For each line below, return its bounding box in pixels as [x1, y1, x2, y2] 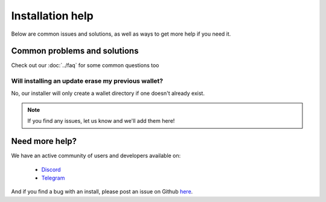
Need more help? [11, 136, 77, 146]
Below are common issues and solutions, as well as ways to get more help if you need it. [11, 30, 231, 37]
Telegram [41, 174, 65, 181]
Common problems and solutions [11, 46, 139, 56]
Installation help [11, 9, 94, 22]
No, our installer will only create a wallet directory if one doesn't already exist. [11, 90, 205, 97]
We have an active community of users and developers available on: [11, 152, 181, 160]
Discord [41, 166, 61, 173]
